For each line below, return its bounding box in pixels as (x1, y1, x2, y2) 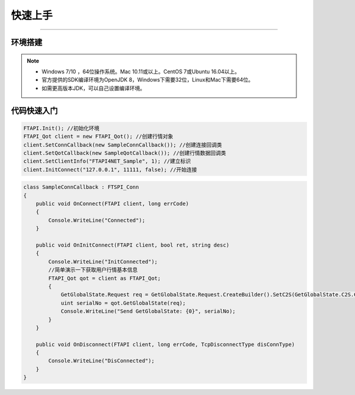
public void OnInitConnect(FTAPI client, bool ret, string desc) (35, 242, 230, 248)
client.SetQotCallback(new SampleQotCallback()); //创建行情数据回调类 (23, 150, 227, 156)
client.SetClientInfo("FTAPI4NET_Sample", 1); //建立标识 (23, 158, 191, 165)
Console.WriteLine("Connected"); (48, 216, 146, 224)
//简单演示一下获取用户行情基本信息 (48, 267, 138, 273)
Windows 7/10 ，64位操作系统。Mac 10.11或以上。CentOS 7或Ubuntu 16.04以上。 (41, 68, 240, 75)
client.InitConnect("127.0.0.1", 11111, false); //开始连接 (23, 166, 198, 173)
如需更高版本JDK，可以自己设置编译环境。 (41, 85, 146, 92)
